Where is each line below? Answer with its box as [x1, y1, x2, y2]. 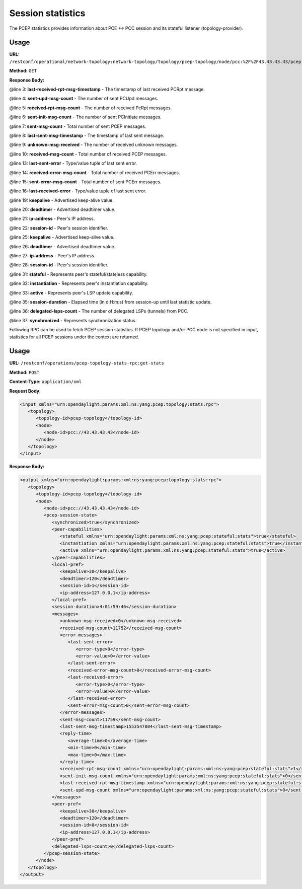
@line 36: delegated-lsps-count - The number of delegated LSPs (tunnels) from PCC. [9, 308, 189, 314]
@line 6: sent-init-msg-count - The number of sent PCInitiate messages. [9, 114, 162, 120]
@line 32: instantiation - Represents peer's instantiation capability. [9, 280, 148, 286]
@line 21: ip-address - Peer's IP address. [9, 215, 95, 221]
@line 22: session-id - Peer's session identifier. [9, 225, 109, 231]
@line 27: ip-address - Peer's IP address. [9, 253, 96, 259]
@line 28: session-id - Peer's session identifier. [9, 262, 109, 268]
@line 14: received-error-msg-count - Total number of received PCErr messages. [9, 169, 180, 176]
